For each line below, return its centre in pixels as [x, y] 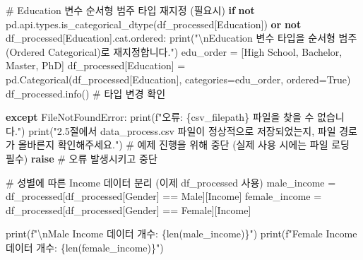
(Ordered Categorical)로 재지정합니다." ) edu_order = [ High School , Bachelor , [174, 51]
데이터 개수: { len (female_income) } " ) [85, 247]
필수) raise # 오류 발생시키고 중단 [82, 158]
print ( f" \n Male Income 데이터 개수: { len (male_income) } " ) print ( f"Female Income [181, 234]
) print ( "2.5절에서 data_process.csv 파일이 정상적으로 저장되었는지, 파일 [179, 130]
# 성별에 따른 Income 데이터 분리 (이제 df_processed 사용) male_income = [171, 182]
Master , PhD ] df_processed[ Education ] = [96, 65]
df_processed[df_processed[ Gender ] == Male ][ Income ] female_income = [164, 196]
